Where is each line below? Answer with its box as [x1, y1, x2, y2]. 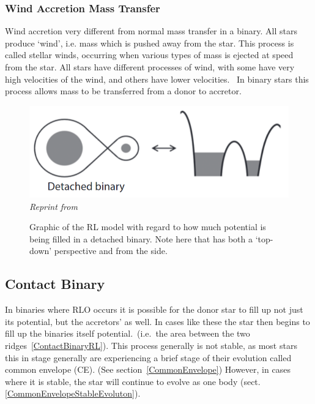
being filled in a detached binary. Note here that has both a [29, 232, 253, 245]
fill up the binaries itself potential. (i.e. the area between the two [5, 327, 250, 340]
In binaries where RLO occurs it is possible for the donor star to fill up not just [5, 303, 303, 316]
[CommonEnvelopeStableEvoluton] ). [5, 387, 141, 400]
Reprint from [29, 200, 78, 212]
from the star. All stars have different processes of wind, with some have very [5, 61, 295, 73]
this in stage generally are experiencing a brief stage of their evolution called [5, 351, 292, 364]
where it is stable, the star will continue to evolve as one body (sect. [5, 375, 261, 387]
